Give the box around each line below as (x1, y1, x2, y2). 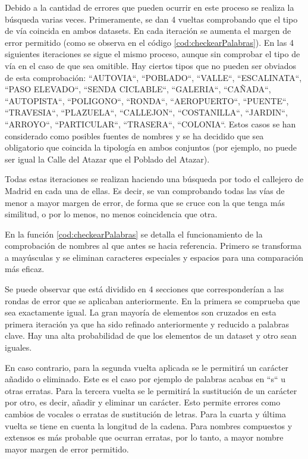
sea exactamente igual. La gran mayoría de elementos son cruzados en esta (5, 306, 276, 319)
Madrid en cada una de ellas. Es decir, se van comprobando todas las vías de (5, 184, 285, 196)
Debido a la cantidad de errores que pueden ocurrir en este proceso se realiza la (5, 1, 294, 13)
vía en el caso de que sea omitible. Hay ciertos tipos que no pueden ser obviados (5, 59, 297, 71)
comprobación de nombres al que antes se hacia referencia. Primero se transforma (5, 239, 302, 252)
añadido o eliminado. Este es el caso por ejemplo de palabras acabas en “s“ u (5, 373, 286, 385)
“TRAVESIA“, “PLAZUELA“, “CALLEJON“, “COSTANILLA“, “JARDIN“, (5, 106, 288, 118)
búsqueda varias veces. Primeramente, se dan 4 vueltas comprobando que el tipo (5, 13, 298, 25)
